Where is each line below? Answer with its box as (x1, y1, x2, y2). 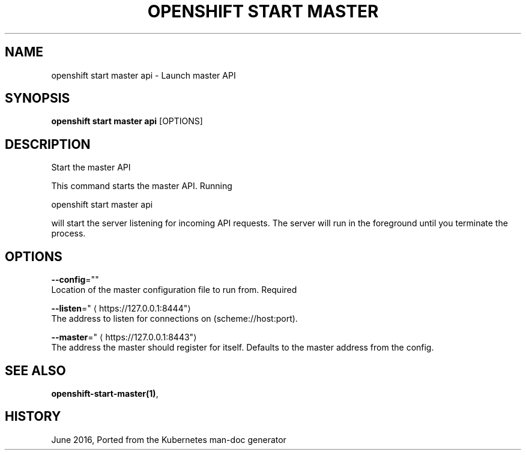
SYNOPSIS (5, 91, 70, 106)
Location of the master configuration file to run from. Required (51, 285, 297, 295)
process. (51, 228, 86, 239)
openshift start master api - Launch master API (51, 70, 236, 80)
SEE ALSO (5, 363, 66, 378)
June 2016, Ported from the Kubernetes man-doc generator (51, 434, 286, 445)
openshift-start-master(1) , (51, 388, 159, 399)
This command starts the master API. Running (51, 181, 232, 191)
